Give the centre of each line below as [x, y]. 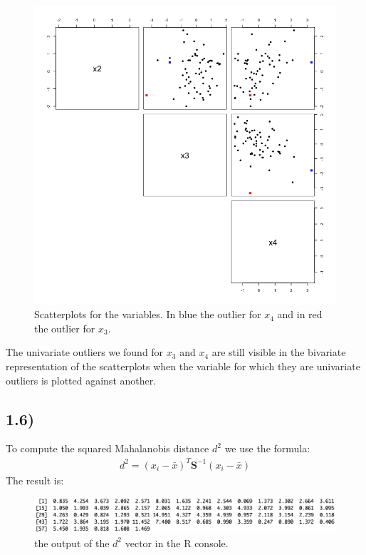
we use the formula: [267, 448]
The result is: [35, 480]
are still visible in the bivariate [279, 352]
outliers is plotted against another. [81, 380]
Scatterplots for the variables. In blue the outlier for [148, 314]
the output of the [72, 543]
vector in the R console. [177, 543]
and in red [300, 314]
